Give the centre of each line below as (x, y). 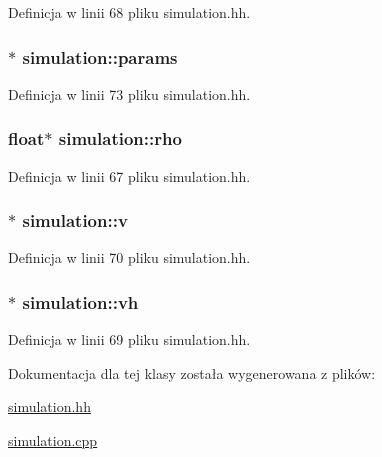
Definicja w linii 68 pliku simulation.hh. (129, 12)
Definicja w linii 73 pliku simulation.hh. (129, 93)
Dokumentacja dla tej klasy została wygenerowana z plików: (192, 372)
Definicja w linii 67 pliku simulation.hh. (129, 175)
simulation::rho (120, 138)
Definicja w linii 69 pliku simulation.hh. (129, 339)
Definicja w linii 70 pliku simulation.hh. (129, 257)
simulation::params (100, 56)
